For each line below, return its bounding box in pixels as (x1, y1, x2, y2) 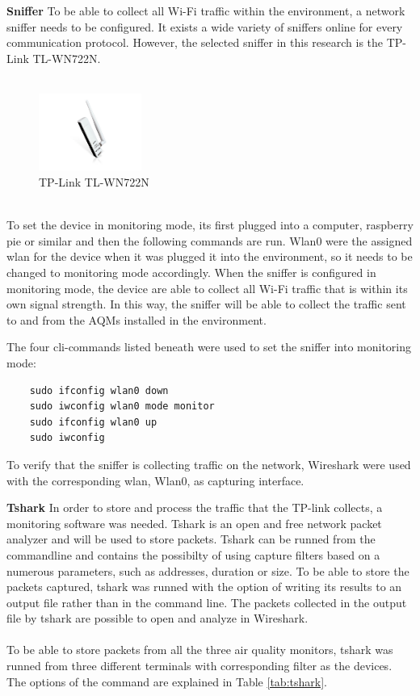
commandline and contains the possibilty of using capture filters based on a (6, 546, 380, 563)
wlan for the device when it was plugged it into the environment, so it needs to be (6, 248, 413, 265)
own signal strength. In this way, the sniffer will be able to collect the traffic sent (6, 296, 406, 312)
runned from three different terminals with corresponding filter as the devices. (6, 657, 393, 674)
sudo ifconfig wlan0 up (29, 416, 157, 428)
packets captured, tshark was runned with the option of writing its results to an (6, 578, 402, 595)
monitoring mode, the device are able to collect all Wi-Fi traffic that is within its (6, 279, 408, 296)
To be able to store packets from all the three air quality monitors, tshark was (6, 641, 393, 658)
